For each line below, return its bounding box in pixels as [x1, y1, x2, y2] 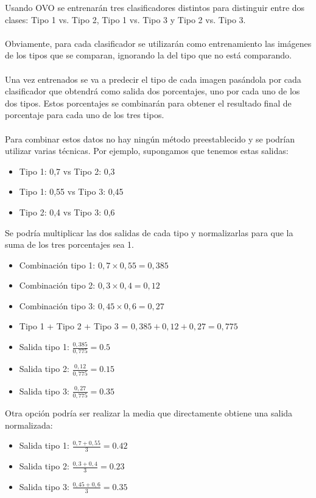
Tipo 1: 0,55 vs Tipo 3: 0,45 [19, 185, 124, 198]
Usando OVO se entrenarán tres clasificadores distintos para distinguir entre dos [5, 1, 305, 13]
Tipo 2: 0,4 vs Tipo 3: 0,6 [19, 205, 115, 218]
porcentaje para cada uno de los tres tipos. [5, 108, 164, 121]
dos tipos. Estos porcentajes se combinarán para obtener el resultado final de [5, 96, 292, 109]
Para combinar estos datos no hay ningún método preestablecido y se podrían [5, 132, 295, 145]
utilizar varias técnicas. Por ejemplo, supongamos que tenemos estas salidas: [5, 144, 289, 157]
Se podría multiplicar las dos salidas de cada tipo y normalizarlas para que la [5, 226, 293, 239]
